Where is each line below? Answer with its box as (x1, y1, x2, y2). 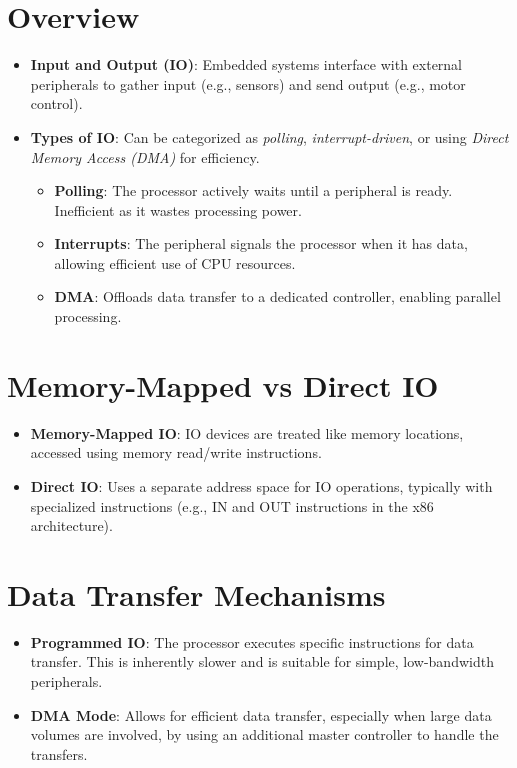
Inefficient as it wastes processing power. (54, 199, 302, 220)
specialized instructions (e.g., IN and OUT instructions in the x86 (30, 495, 434, 516)
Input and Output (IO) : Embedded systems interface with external (30, 54, 463, 75)
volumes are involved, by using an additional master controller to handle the (30, 724, 499, 745)
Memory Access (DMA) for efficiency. (30, 146, 260, 167)
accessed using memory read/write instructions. (30, 442, 322, 463)
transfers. (30, 743, 88, 764)
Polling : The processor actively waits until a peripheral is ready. (54, 180, 453, 201)
